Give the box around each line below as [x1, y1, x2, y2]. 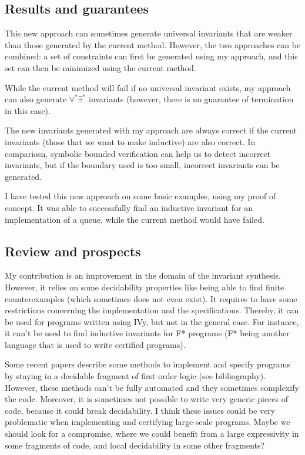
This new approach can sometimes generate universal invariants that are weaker [5, 27, 293, 39]
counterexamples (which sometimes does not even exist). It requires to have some [5, 292, 297, 305]
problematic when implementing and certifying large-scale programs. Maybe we [5, 416, 290, 428]
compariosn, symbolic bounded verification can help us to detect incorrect [5, 147, 271, 159]
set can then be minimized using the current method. [5, 61, 196, 73]
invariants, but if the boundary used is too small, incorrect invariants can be [5, 159, 280, 171]
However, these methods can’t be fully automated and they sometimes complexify [5, 381, 299, 393]
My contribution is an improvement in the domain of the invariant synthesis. [5, 269, 281, 282]
